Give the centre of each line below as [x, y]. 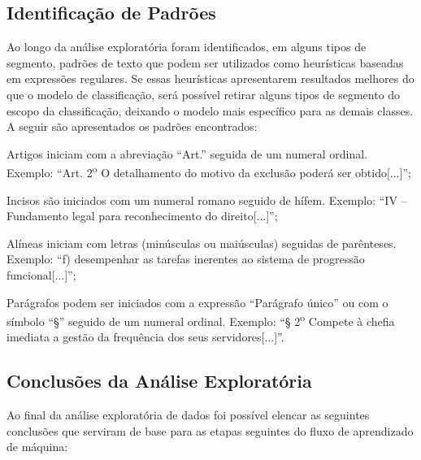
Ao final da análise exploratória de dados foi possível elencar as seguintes [188, 415]
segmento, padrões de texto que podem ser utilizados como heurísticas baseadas [205, 62]
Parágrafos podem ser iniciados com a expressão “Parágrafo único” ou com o [197, 302]
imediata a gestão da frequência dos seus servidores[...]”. [145, 337]
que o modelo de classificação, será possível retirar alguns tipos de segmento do [204, 94]
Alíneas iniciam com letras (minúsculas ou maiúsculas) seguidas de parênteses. [202, 243]
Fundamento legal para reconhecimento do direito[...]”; [142, 216]
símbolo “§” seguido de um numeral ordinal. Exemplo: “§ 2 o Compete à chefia [201, 320]
